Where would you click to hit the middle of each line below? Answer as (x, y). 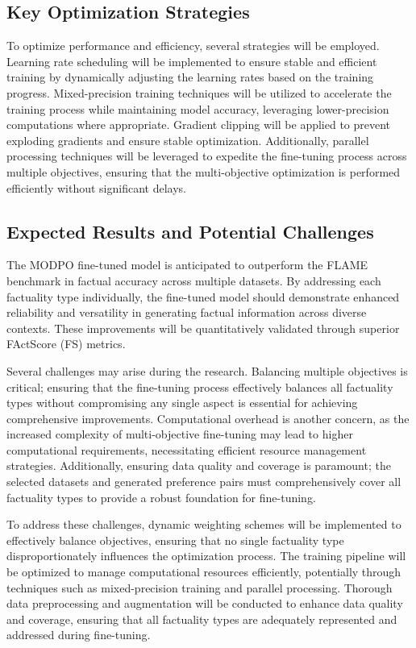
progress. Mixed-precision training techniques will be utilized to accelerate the (199, 92)
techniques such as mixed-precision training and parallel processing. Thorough (200, 587)
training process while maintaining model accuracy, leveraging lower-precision (198, 108)
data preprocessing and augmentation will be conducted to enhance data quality (205, 603)
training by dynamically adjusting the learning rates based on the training (190, 77)
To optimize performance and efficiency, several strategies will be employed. (193, 46)
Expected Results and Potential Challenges (190, 231)
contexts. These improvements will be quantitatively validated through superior (203, 328)
